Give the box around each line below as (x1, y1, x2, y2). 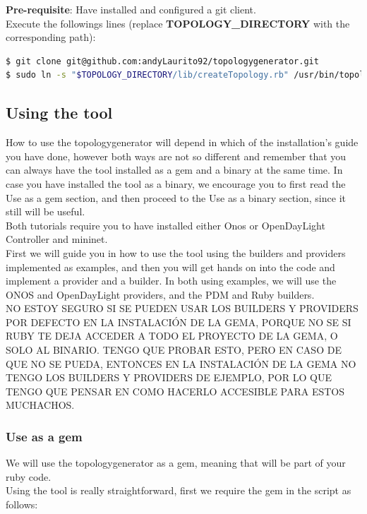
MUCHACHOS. (6, 398, 75, 412)
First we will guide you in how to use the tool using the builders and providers (6, 245, 346, 260)
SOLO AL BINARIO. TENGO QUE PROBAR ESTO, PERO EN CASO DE (6, 342, 342, 357)
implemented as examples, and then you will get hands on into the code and (6, 259, 335, 274)
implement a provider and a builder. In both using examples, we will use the (6, 273, 337, 288)
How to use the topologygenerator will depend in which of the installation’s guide (6, 135, 359, 150)
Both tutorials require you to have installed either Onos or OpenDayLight (6, 217, 325, 232)
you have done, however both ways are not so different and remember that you (6, 148, 347, 163)
